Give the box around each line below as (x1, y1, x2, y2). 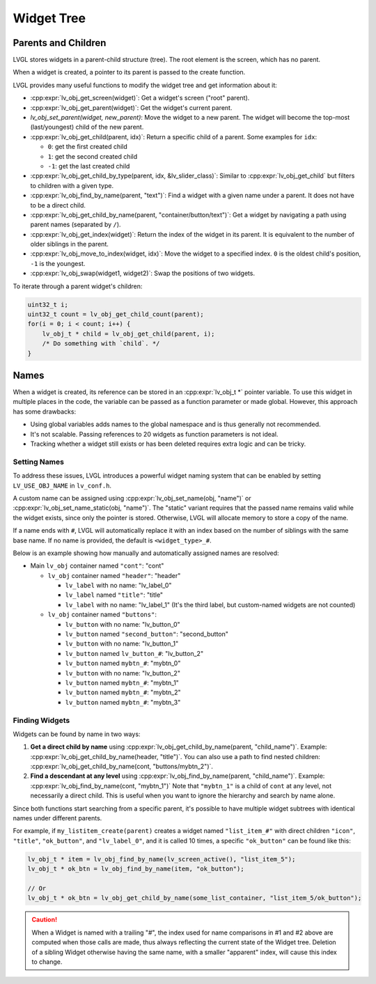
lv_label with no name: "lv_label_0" (65, 581, 172, 590)
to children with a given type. (30, 181, 114, 189)
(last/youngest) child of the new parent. (30, 123, 144, 132)
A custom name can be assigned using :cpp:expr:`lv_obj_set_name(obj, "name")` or (13, 494, 251, 502)
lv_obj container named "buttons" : (47, 610, 157, 619)
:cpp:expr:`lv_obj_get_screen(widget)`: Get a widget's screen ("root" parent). (30, 94, 250, 102)
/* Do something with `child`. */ (42, 340, 160, 347)
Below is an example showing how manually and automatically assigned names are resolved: (13, 549, 279, 557)
